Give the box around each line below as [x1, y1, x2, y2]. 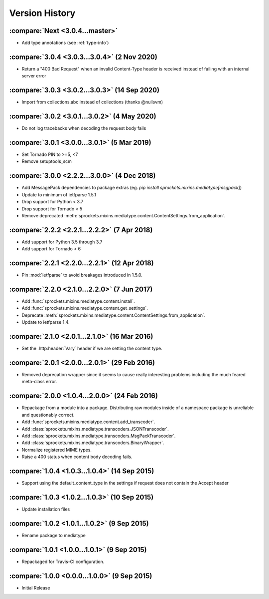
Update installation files [21, 506, 70, 512]
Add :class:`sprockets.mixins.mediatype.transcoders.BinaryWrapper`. [21, 440, 164, 446]
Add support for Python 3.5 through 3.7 [21, 239, 103, 245]
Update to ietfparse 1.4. [21, 319, 70, 325]
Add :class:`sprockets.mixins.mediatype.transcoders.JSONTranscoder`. [21, 426, 169, 432]
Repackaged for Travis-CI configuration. [21, 559, 105, 565]
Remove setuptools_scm [21, 158, 72, 164]
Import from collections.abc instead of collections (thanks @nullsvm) [21, 99, 163, 105]
